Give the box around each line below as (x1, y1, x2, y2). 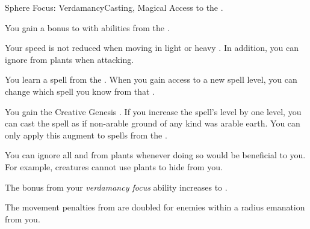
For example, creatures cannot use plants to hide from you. (5, 160, 223, 173)
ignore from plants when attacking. (5, 53, 134, 65)
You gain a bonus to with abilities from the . (5, 21, 170, 34)
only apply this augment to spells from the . (5, 128, 167, 141)
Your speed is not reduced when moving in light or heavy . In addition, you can (5, 41, 299, 54)
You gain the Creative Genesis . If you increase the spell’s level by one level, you (5, 105, 302, 117)
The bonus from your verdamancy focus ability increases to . (5, 180, 228, 193)
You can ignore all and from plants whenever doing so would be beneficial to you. (5, 149, 306, 161)
